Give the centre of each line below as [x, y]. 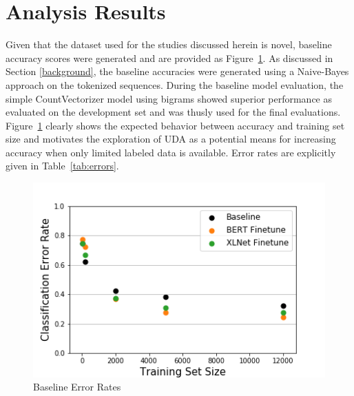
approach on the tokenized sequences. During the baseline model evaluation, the [175, 84]
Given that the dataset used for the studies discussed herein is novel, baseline [169, 44]
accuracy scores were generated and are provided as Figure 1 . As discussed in [169, 58]
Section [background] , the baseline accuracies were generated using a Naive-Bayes [177, 71]
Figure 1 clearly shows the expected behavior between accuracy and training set [175, 125]
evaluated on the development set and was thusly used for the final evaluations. [173, 112]
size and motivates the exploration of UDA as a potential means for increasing [171, 139]
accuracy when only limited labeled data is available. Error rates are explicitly [171, 152]
